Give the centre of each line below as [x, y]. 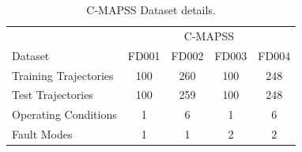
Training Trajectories [63, 75]
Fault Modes [42, 134]
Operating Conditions [64, 114]
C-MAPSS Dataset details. [151, 9]
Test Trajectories [53, 95]
